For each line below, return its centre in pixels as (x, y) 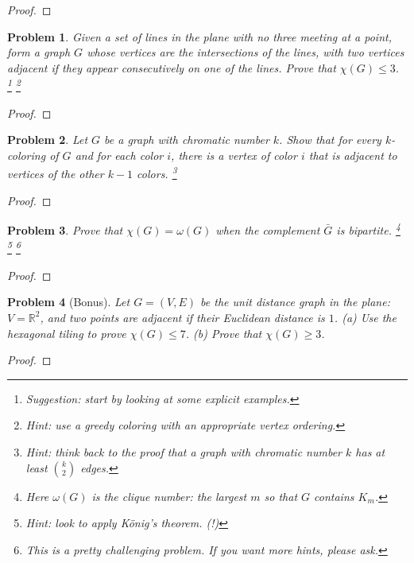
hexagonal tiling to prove (67, 333)
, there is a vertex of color (234, 155)
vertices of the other (56, 174)
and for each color (119, 155)
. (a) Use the (365, 317)
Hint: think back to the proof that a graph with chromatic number (184, 451)
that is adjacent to (353, 155)
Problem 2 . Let (48, 140)
